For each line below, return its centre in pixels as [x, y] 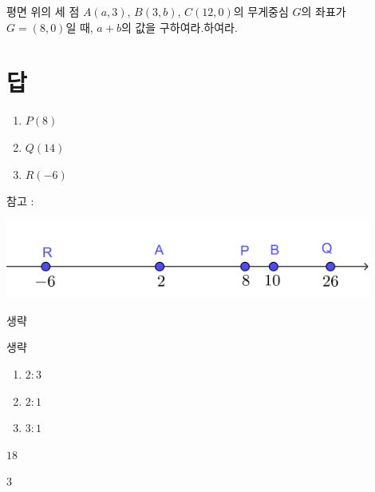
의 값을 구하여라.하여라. [179, 27]
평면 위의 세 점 [43, 11]
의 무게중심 [261, 11]
